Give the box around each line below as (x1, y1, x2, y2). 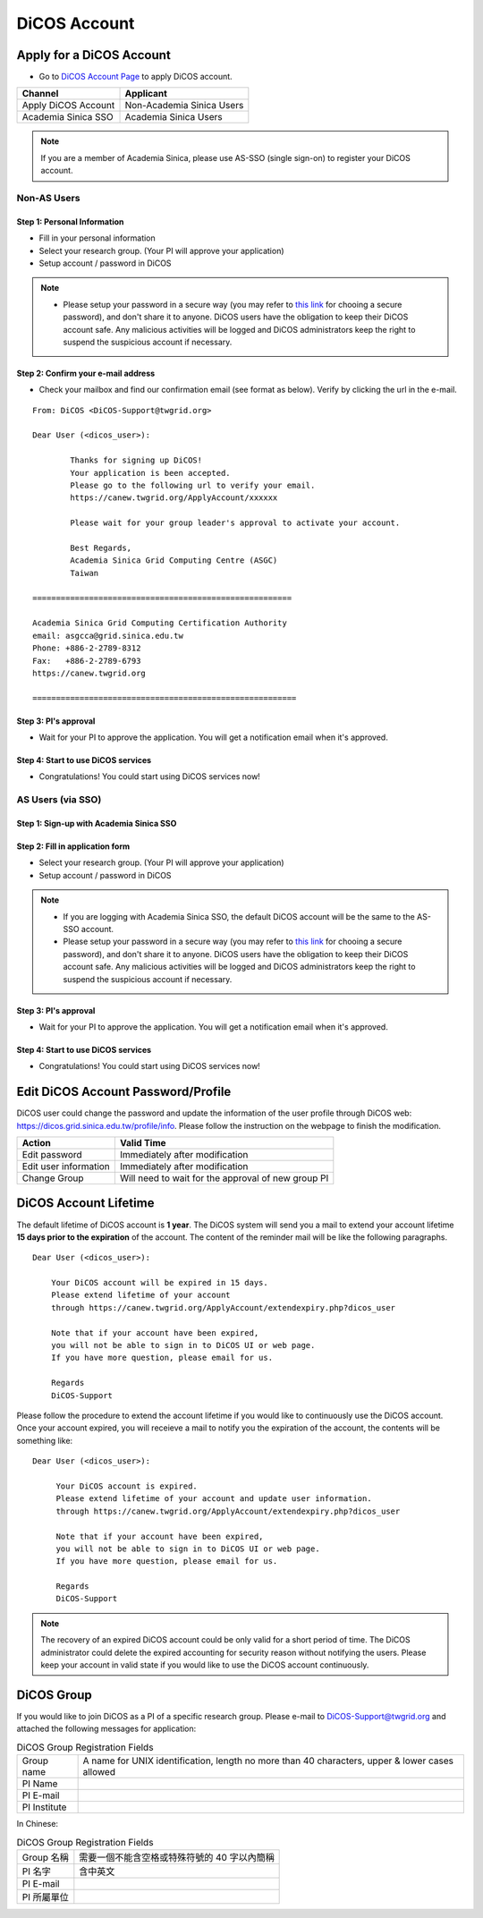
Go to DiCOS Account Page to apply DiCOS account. (38, 72, 233, 82)
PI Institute (21, 1801, 67, 1813)
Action (21, 1137, 51, 1150)
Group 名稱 (21, 1851, 69, 1863)
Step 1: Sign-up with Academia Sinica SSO (16, 819, 177, 829)
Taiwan (70, 568, 99, 578)
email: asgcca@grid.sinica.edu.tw (32, 631, 183, 641)
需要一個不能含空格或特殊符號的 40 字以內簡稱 (79, 1851, 275, 1863)
